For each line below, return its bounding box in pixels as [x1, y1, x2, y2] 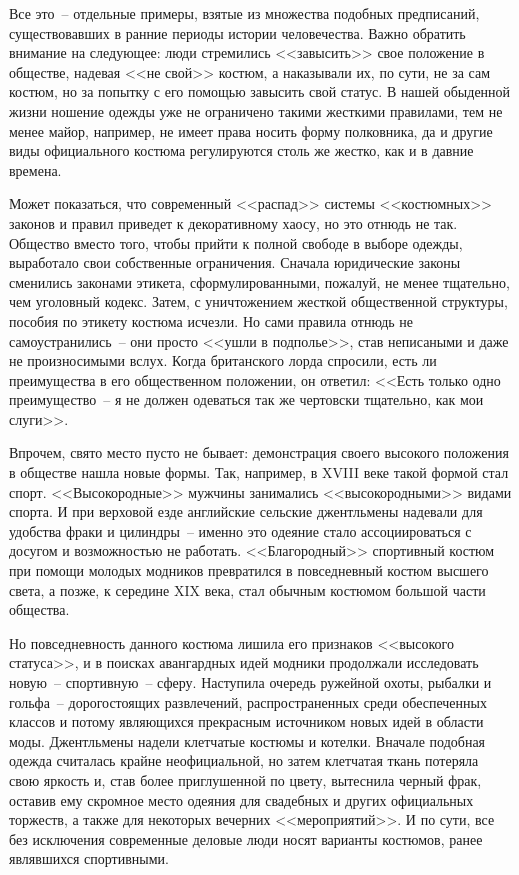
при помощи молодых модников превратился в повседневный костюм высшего [9, 560, 489, 581]
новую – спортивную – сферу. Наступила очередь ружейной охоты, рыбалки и [9, 672, 492, 692]
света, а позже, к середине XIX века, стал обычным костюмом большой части [9, 579, 486, 600]
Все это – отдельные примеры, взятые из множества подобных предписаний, [9, 3, 480, 23]
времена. [9, 159, 62, 180]
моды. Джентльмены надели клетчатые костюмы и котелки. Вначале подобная [9, 730, 486, 751]
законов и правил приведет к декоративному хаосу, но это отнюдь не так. [9, 212, 458, 233]
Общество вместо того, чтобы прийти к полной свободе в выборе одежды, [9, 232, 463, 253]
